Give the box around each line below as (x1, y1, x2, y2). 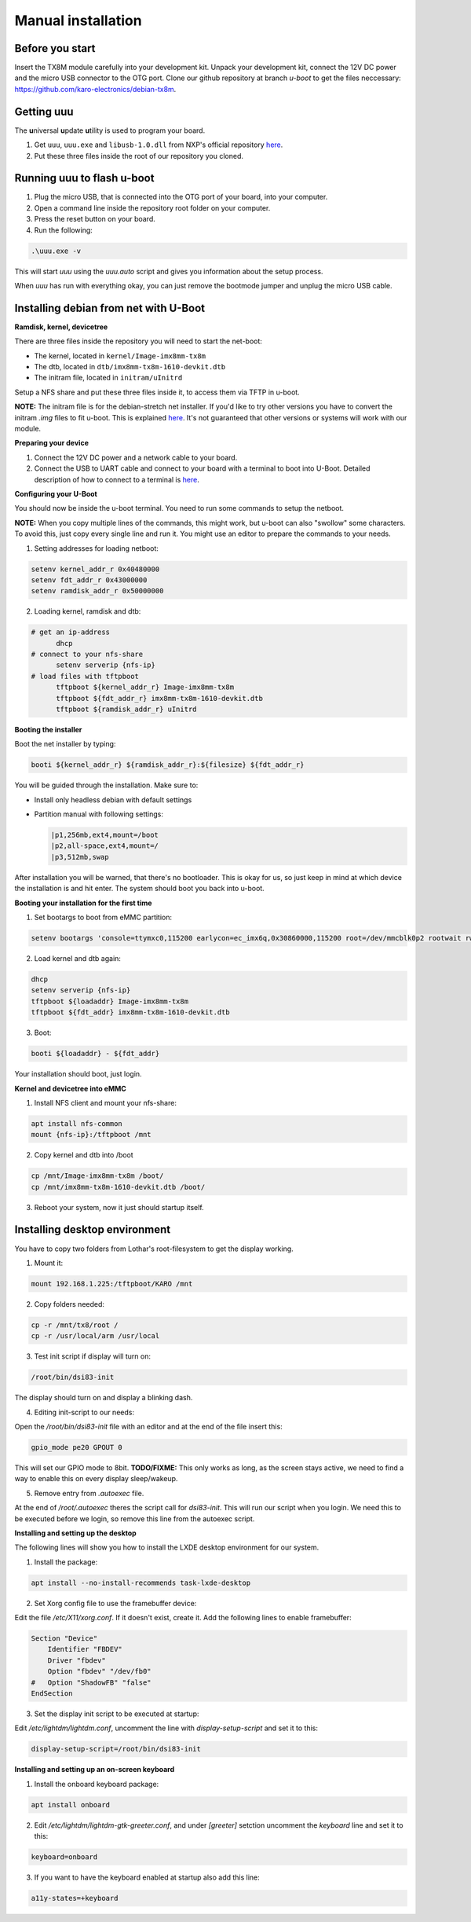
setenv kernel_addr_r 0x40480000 (31, 564, 160, 574)
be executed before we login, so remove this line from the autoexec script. (14, 1513, 255, 1524)
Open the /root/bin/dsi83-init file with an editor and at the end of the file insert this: (14, 1421, 283, 1431)
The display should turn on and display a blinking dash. (14, 1393, 193, 1403)
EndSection (31, 1689, 73, 1697)
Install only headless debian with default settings (34, 794, 192, 805)
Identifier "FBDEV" (47, 1645, 123, 1654)
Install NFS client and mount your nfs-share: (34, 1098, 177, 1107)
